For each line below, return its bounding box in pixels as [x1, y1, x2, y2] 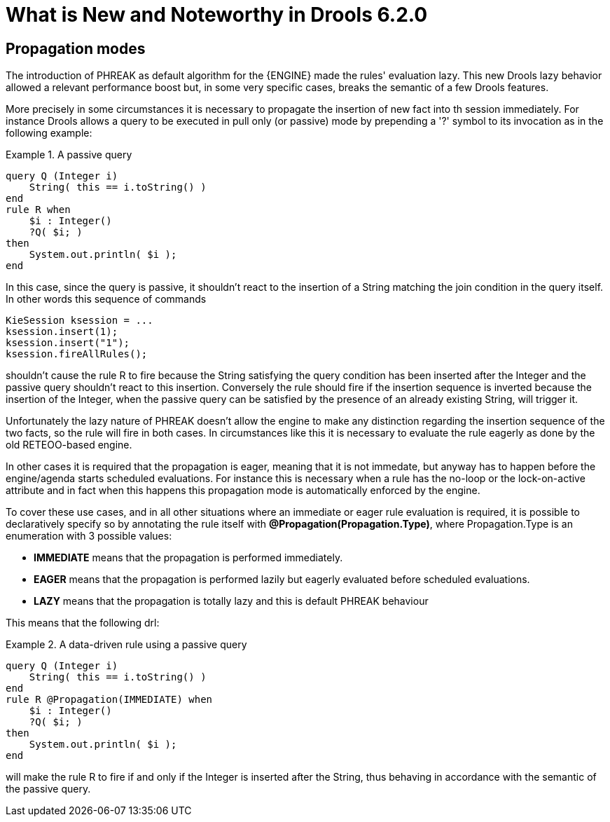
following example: [6, 127, 92, 139]
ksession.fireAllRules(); [6, 348, 148, 360]
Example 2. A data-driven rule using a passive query [6, 638, 247, 651]
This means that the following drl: [6, 617, 160, 629]
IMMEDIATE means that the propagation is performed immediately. [34, 552, 343, 564]
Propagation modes [6, 39, 146, 57]
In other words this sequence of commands [6, 293, 207, 306]
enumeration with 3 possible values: [6, 530, 172, 542]
